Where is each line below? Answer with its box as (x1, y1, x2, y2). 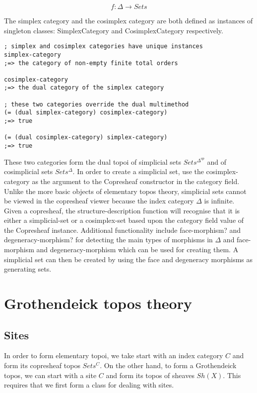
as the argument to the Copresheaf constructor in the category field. (32, 176, 240, 186)
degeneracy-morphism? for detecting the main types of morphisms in (4, 234, 213, 245)
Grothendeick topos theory (4, 293, 192, 313)
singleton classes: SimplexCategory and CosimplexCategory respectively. (4, 25, 223, 35)
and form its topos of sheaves (106, 370, 194, 380)
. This (223, 370, 241, 380)
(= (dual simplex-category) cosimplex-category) (4, 109, 168, 116)
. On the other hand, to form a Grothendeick (100, 360, 237, 371)
